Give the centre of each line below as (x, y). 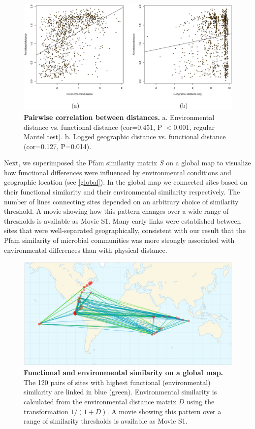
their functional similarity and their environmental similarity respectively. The (122, 192)
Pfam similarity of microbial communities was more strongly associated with (119, 240)
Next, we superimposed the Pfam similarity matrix (81, 163)
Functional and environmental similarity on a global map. (124, 372)
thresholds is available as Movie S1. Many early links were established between (123, 220)
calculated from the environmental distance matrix (100, 401)
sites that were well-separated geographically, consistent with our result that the (125, 230)
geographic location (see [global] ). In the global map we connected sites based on (126, 182)
